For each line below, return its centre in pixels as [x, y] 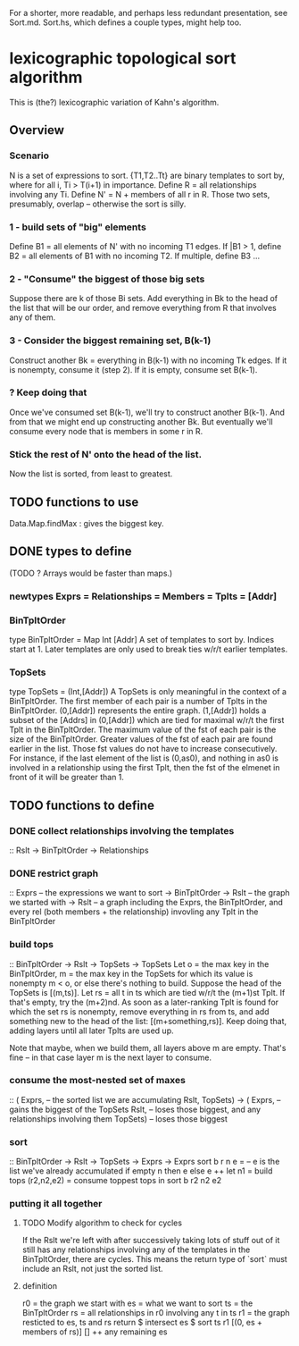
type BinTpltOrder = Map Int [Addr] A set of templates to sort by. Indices [142, 639]
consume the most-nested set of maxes [97, 1081]
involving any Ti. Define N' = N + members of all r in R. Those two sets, [140, 194]
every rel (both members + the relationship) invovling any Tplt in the [134, 912]
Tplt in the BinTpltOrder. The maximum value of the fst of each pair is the [143, 730]
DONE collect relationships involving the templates [122, 830]
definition [40, 1286]
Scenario [29, 156]
